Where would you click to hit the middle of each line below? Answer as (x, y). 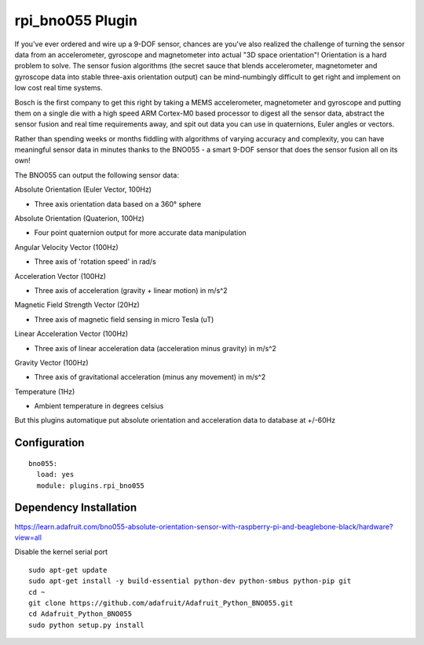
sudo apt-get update (68, 570)
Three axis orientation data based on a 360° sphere (118, 203)
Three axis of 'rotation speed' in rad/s (95, 262)
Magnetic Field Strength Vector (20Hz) (77, 305)
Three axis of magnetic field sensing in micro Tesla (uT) (124, 319)
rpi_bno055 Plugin (76, 20)
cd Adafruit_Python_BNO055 (80, 614)
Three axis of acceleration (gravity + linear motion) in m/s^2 (131, 290)
